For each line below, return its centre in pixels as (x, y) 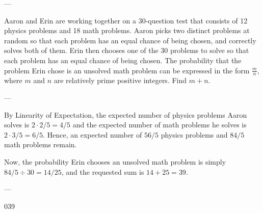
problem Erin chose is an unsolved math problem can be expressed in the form (127, 70)
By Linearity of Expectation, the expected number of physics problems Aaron (126, 114)
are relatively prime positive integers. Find (120, 80)
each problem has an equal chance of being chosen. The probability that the (123, 60)
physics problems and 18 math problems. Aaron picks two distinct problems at (127, 30)
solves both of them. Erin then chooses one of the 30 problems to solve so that (127, 50)
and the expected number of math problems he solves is (160, 125)
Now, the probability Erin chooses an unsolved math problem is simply (115, 161)
